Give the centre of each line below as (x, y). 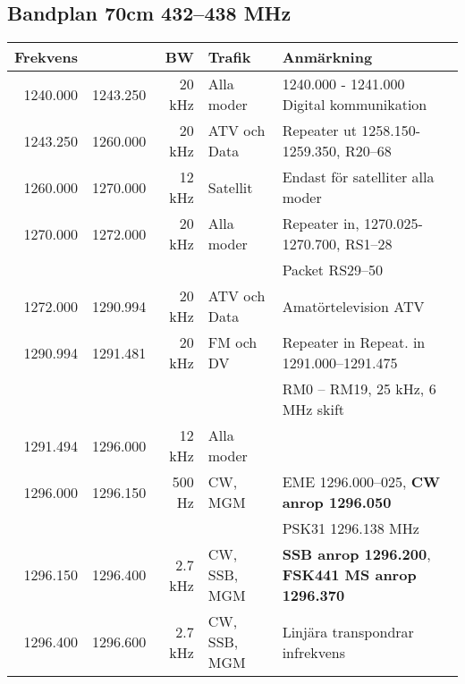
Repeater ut (320, 131)
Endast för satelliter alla (358, 177)
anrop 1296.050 (337, 502)
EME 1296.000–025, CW (361, 482)
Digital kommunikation (355, 105)
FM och (232, 342)
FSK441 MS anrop (349, 575)
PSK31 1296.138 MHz (351, 528)
